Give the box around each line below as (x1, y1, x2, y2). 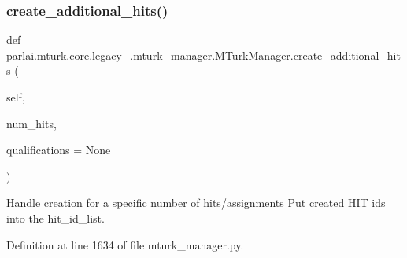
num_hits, (6, 115, 57, 131)
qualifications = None (6, 142, 111, 158)
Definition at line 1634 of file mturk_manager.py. (6, 236, 244, 252)
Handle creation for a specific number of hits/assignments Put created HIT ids (6, 194, 386, 211)
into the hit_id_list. (6, 209, 105, 226)
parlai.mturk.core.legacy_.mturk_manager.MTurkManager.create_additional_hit (6, 46, 401, 63)
